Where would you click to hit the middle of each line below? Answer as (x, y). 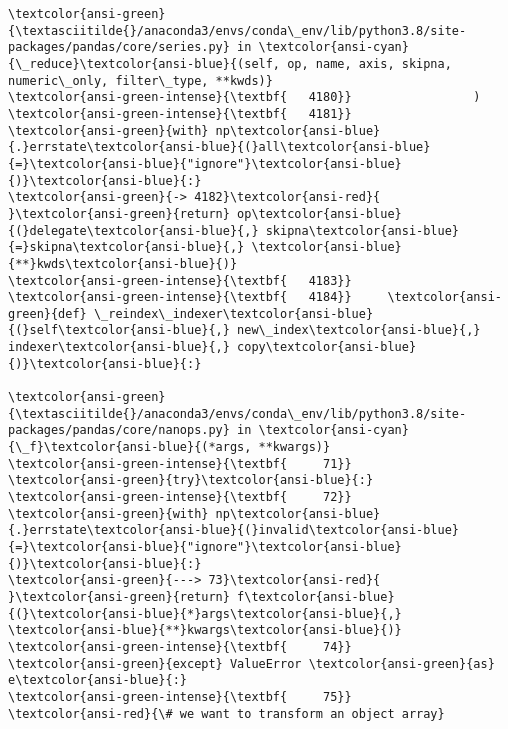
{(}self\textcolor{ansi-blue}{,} (119, 330)
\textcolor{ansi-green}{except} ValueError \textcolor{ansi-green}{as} (251, 663)
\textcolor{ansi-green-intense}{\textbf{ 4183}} (180, 280)
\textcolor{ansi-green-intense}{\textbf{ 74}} (180, 646)
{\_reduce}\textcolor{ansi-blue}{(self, (144, 63)
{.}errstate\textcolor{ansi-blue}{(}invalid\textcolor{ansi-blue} (234, 530)
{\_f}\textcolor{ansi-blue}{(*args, (130, 447)
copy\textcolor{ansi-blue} (327, 347)
